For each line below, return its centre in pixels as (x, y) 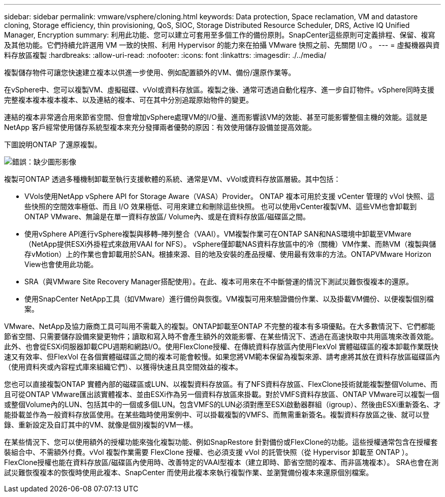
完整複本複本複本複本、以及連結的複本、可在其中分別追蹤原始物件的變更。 (129, 100)
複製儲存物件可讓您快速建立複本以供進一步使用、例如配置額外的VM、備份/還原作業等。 (150, 72)
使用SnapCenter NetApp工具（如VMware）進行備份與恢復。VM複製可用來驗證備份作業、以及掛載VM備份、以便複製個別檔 (229, 299)
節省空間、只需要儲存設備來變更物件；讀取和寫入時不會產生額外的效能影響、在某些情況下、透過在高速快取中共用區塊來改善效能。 (221, 336)
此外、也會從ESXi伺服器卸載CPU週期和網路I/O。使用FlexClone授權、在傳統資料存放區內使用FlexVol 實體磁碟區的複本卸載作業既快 (221, 346)
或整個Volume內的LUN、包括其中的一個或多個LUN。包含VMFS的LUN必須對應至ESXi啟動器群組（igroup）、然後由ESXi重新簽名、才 (222, 404)
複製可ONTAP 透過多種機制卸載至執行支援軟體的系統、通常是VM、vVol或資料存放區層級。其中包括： (172, 179)
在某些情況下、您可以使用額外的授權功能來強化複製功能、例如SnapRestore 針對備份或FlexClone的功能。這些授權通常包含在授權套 (221, 442)
